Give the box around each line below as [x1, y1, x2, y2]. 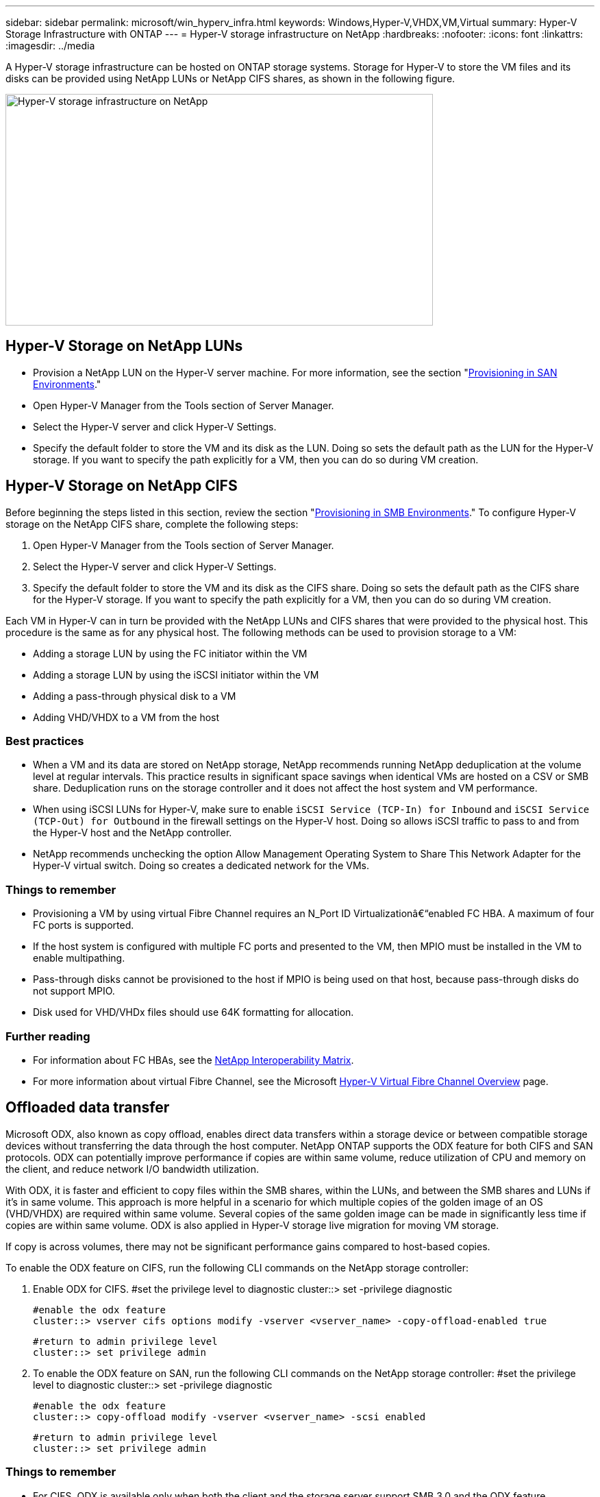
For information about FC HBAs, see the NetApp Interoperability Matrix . [33, 1054, 354, 1066]
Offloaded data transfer [5, 1099, 170, 1117]
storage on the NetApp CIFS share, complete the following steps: [5, 518, 299, 530]
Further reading [5, 1029, 90, 1043]
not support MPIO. [33, 985, 115, 997]
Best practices [5, 734, 84, 748]
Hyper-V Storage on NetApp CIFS [5, 477, 238, 495]
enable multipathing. [33, 952, 125, 964]
